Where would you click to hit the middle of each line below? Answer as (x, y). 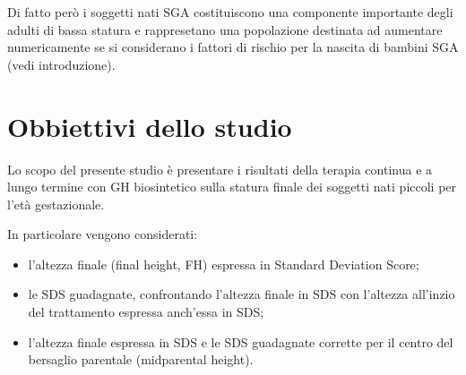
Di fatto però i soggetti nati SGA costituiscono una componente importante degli (230, 12)
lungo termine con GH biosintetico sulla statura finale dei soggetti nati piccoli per (232, 187)
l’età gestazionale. (56, 204)
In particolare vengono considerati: (103, 234)
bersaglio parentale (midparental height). (141, 359)
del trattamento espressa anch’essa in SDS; (146, 312)
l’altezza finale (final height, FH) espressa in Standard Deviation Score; (224, 264)
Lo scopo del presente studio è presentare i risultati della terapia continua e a (220, 169)
